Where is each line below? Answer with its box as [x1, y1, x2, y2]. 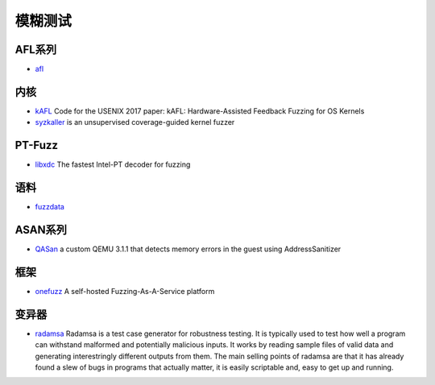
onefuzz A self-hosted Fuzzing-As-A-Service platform [35, 286, 215, 296]
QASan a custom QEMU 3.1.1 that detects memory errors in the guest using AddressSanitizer [35, 244, 342, 254]
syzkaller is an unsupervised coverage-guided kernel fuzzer [35, 118, 235, 127]
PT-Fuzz [14, 139, 59, 152]
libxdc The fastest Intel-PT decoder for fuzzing [35, 159, 191, 169]
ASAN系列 [14, 222, 68, 237]
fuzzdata [35, 202, 64, 212]
